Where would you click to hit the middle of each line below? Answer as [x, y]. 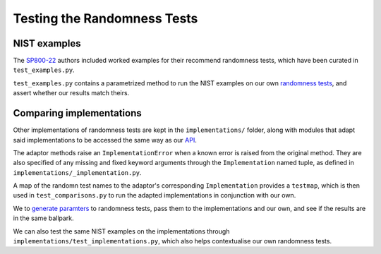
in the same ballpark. [43, 218]
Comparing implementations [77, 113]
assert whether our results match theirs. [71, 93]
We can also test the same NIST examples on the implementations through [121, 231]
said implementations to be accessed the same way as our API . [105, 140]
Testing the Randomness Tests [105, 18]
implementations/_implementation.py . [77, 172]
